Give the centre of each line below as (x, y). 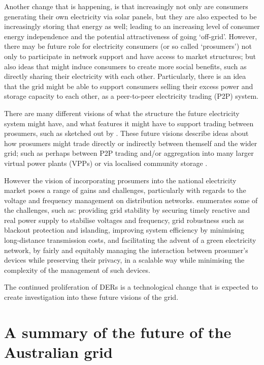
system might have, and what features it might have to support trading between (129, 123)
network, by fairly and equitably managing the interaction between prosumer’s (126, 250)
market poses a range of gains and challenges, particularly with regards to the (125, 190)
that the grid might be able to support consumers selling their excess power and (129, 86)
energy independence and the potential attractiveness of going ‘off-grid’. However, (131, 36)
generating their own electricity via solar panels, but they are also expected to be (130, 16)
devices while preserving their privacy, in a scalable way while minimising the (124, 260)
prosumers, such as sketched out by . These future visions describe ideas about (126, 133)
